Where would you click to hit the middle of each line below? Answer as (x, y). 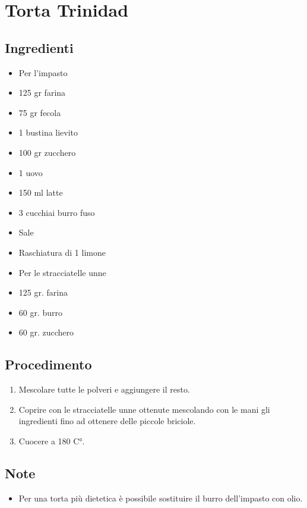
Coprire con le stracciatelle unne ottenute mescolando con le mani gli (144, 409)
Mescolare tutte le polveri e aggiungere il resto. (104, 389)
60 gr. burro (41, 312)
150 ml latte (41, 192)
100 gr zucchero (47, 152)
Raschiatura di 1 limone (62, 252)
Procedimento (48, 364)
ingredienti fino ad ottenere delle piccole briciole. (107, 421)
